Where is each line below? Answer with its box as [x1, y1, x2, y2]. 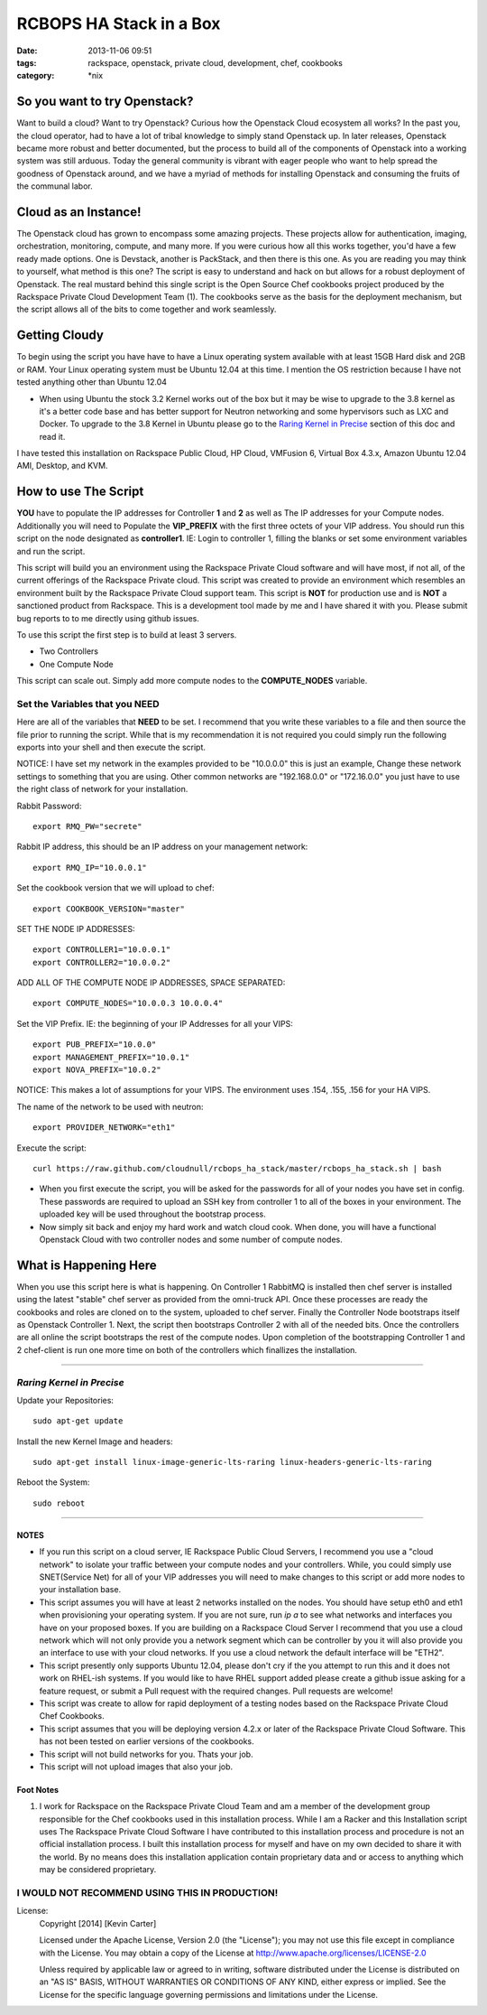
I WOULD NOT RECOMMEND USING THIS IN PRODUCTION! [16, 1887, 279, 1899]
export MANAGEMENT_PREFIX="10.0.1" [32, 1052, 190, 1062]
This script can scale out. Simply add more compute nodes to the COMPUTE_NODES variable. [16, 676, 368, 686]
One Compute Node [39, 658, 115, 669]
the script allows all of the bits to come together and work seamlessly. [16, 303, 277, 315]
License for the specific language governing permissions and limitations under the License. [39, 1989, 379, 2000]
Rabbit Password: [16, 800, 82, 811]
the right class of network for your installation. [16, 784, 188, 795]
